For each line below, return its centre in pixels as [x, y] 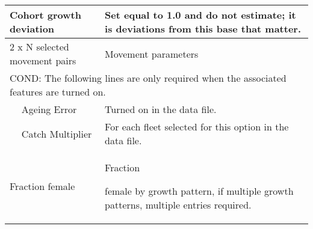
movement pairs [43, 60]
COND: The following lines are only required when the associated [148, 78]
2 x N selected [39, 47]
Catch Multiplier [57, 133]
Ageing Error [49, 109]
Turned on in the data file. [161, 109]
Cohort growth [45, 15]
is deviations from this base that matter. [203, 29]
